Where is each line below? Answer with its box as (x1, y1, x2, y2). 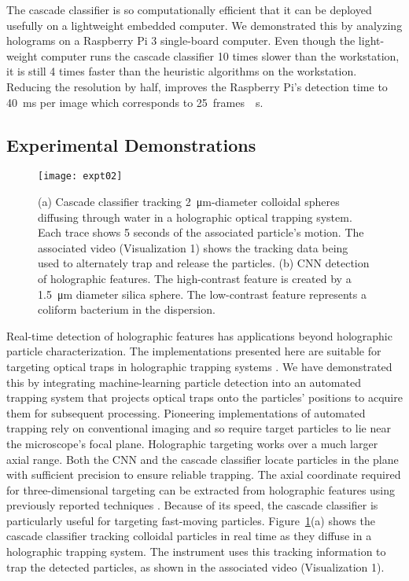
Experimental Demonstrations (6, 132, 256, 156)
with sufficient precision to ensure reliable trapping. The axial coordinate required (6, 466, 401, 483)
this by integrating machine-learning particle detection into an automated (6, 373, 361, 390)
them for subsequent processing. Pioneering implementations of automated (6, 404, 366, 421)
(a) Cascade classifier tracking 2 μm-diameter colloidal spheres (38, 193, 340, 210)
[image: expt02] (38, 171, 123, 182)
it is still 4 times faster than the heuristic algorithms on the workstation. (6, 63, 357, 79)
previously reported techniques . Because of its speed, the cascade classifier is (6, 497, 378, 513)
